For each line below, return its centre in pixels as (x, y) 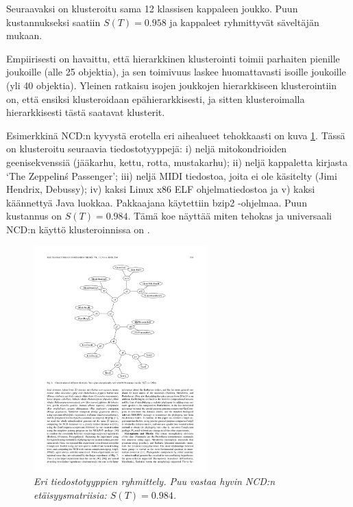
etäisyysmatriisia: (70, 495)
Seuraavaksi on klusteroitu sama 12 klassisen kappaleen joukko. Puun (152, 8)
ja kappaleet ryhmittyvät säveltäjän (244, 22)
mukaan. (24, 35)
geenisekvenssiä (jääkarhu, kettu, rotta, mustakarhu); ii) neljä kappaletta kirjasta (177, 162)
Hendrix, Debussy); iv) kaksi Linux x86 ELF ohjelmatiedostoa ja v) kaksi (161, 189)
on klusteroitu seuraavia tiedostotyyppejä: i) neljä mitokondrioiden (147, 149)
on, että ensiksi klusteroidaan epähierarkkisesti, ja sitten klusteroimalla (156, 98)
